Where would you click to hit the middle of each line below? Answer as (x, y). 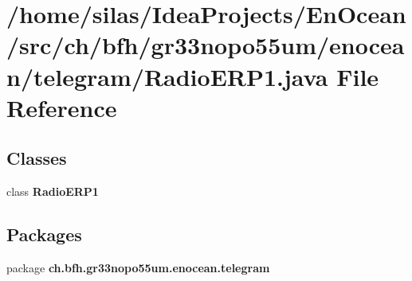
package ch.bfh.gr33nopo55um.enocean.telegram (138, 267)
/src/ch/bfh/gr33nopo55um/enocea (206, 45)
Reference (62, 107)
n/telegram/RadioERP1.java (167, 76)
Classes (37, 158)
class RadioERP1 (53, 191)
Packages (44, 234)
